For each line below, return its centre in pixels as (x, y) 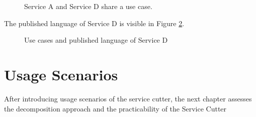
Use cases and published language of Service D (96, 40)
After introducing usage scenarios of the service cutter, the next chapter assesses (128, 98)
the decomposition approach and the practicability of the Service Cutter (115, 108)
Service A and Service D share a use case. (88, 6)
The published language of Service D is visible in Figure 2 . (94, 23)
